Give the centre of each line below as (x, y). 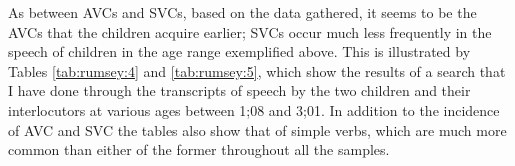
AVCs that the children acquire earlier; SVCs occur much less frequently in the (250, 31)
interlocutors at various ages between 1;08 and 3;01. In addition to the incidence (254, 109)
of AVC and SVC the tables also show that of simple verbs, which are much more (257, 129)
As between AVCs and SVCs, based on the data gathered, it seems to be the (242, 12)
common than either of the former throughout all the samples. (199, 149)
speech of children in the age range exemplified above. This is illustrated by (239, 51)
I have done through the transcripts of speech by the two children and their (239, 90)
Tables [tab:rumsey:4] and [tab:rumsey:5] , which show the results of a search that (257, 70)
